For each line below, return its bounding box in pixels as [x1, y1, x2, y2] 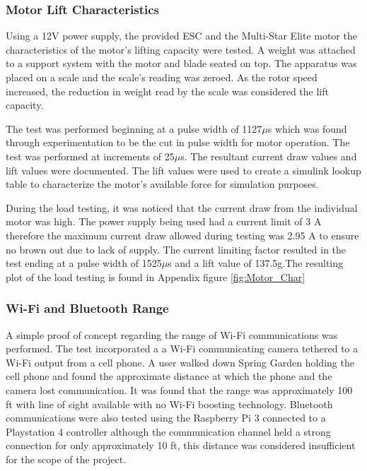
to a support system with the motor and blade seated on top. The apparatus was [6, 56, 357, 71]
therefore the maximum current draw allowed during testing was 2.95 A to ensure [6, 227, 359, 242]
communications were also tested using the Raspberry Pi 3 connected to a [6, 410, 326, 425]
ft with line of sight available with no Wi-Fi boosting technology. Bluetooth [6, 396, 333, 411]
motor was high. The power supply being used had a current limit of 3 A [6, 214, 322, 229]
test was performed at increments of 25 [6, 148, 175, 163]
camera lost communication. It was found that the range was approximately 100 [6, 382, 353, 397]
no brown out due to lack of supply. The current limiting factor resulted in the [6, 242, 346, 256]
